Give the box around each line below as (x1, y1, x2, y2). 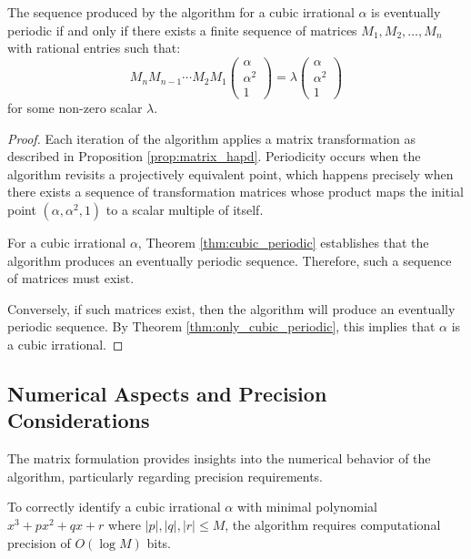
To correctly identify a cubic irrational (7, 497, 221, 516)
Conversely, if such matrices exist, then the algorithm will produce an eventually (7, 299, 456, 318)
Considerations (7, 406, 150, 434)
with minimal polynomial (236, 497, 378, 516)
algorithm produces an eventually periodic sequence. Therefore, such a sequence (7, 250, 452, 269)
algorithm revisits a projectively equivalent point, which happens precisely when (7, 164, 454, 183)
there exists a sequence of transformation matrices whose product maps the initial (7, 182, 464, 201)
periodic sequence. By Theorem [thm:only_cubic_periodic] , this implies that (7, 317, 436, 336)
